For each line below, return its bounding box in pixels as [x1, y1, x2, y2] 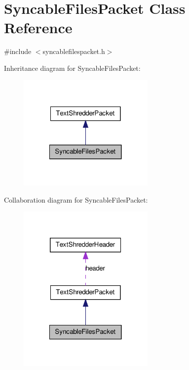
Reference [4, 17, 73, 38]
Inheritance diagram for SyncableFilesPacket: [4, 62, 141, 73]
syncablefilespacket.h [42, 46, 105, 56]
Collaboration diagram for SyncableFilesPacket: [4, 194, 148, 205]
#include [4, 46, 32, 56]
